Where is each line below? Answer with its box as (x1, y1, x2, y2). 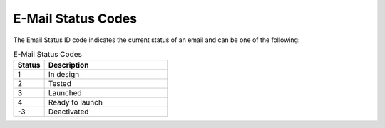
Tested (48, 79, 71, 89)
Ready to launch (48, 97, 103, 107)
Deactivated (48, 107, 89, 117)
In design (48, 70, 80, 80)
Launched (48, 88, 82, 98)
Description (48, 60, 89, 70)
